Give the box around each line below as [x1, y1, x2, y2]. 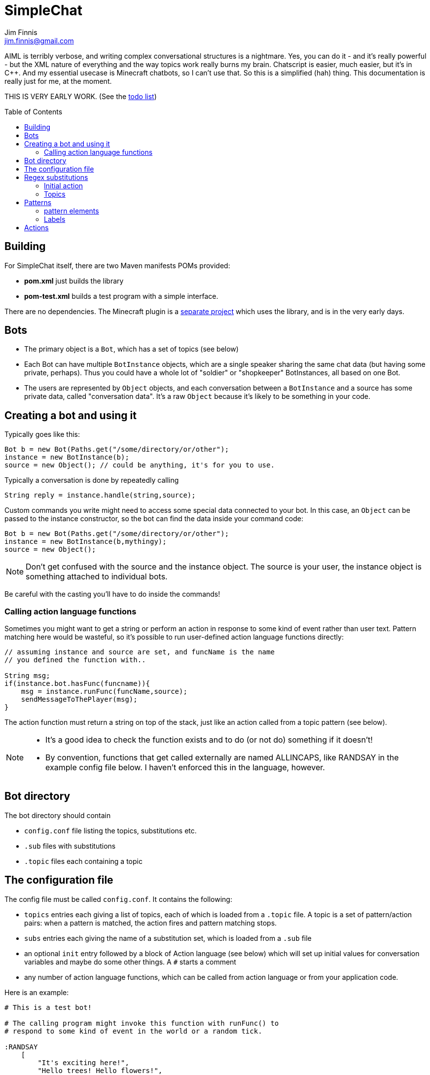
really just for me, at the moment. [4, 76, 112, 85]
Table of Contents [4, 107, 63, 116]
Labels [44, 215, 66, 223]
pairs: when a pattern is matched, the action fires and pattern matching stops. [24, 918, 277, 927]
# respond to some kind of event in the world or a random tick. [4, 1027, 262, 1035]
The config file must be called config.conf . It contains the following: [4, 895, 232, 903]
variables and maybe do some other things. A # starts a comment [24, 957, 236, 966]
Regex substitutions [24, 173, 88, 181]
